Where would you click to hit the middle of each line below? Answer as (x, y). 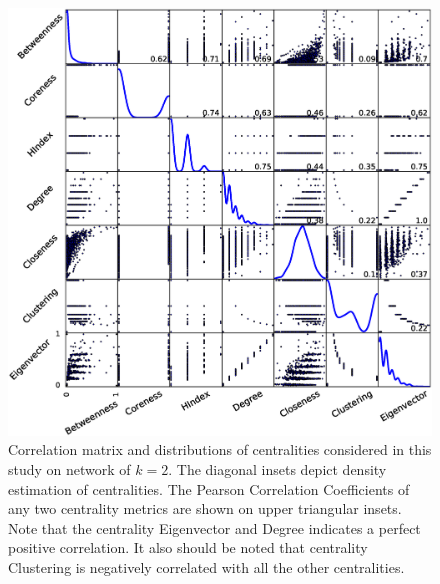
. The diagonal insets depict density (277, 468)
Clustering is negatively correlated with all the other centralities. (206, 566)
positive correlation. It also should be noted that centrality (188, 547)
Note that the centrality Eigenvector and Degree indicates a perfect (214, 527)
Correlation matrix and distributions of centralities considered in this (220, 449)
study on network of (69, 468)
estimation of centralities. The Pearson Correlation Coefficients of (209, 488)
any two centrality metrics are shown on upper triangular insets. (205, 508)
